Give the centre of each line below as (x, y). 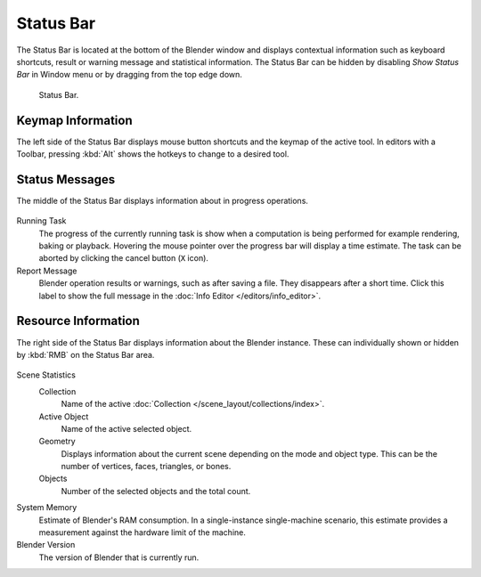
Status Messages (66, 179)
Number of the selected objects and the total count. (156, 491)
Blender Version (46, 545)
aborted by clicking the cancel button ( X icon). (124, 258)
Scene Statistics (46, 375)
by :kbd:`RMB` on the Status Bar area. (86, 354)
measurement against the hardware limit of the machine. (143, 532)
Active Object (64, 416)
